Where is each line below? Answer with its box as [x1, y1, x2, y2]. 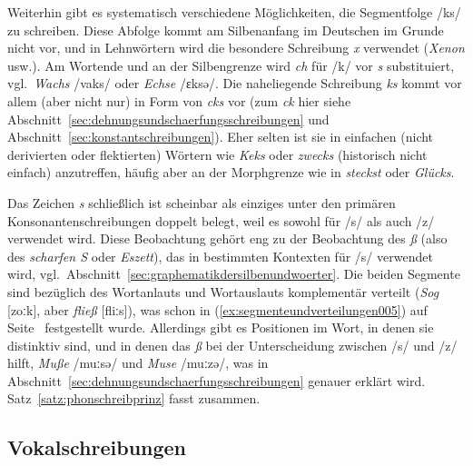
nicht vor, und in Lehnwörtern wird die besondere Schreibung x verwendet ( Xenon [7, 38, 465, 57]
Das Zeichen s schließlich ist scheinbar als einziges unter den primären [7, 193, 396, 212]
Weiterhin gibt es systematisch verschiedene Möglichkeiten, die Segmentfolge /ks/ [7, 3, 461, 21]
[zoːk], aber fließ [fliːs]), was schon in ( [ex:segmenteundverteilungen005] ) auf [7, 300, 428, 319]
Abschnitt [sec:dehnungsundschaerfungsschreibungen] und [7, 109, 330, 128]
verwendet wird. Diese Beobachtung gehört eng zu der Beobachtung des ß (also [7, 229, 448, 248]
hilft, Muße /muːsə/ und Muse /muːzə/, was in [7, 353, 269, 372]
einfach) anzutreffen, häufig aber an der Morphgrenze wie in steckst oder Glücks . [7, 163, 455, 182]
